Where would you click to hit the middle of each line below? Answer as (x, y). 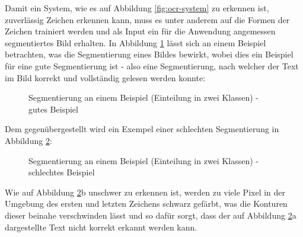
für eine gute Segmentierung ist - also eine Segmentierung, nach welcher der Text (152, 65)
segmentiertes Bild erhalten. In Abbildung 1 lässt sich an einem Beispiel (135, 42)
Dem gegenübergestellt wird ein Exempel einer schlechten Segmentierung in (142, 129)
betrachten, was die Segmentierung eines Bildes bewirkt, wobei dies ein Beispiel (149, 54)
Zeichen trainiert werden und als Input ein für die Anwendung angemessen (140, 31)
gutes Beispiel (53, 109)
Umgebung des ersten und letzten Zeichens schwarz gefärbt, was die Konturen (146, 204)
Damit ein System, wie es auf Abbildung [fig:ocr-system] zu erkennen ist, (137, 8)
